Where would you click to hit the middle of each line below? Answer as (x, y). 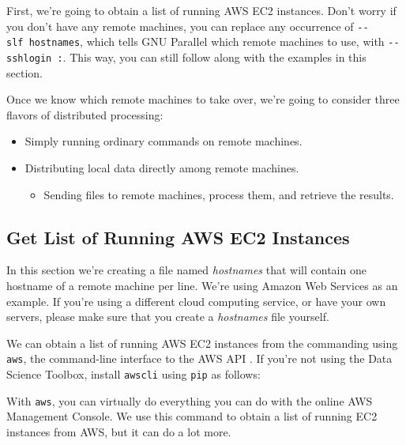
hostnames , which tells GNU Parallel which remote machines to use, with (207, 41)
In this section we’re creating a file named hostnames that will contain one (186, 270)
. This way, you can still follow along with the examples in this (214, 57)
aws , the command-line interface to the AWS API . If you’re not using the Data (199, 358)
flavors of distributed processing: (85, 114)
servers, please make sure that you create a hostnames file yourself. (168, 317)
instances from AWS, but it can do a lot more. (119, 431)
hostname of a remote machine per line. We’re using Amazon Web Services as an (202, 285)
